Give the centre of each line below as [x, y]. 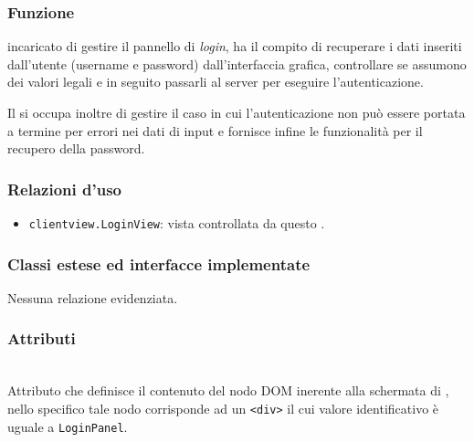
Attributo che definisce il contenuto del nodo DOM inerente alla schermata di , [228, 390]
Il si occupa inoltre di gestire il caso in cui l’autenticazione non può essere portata [237, 112]
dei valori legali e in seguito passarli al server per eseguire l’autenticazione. [216, 82]
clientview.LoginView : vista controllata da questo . [177, 223]
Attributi [42, 338]
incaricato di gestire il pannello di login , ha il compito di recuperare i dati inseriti [235, 46]
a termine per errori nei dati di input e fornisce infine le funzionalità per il [215, 130]
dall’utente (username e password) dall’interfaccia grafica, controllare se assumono [237, 63]
